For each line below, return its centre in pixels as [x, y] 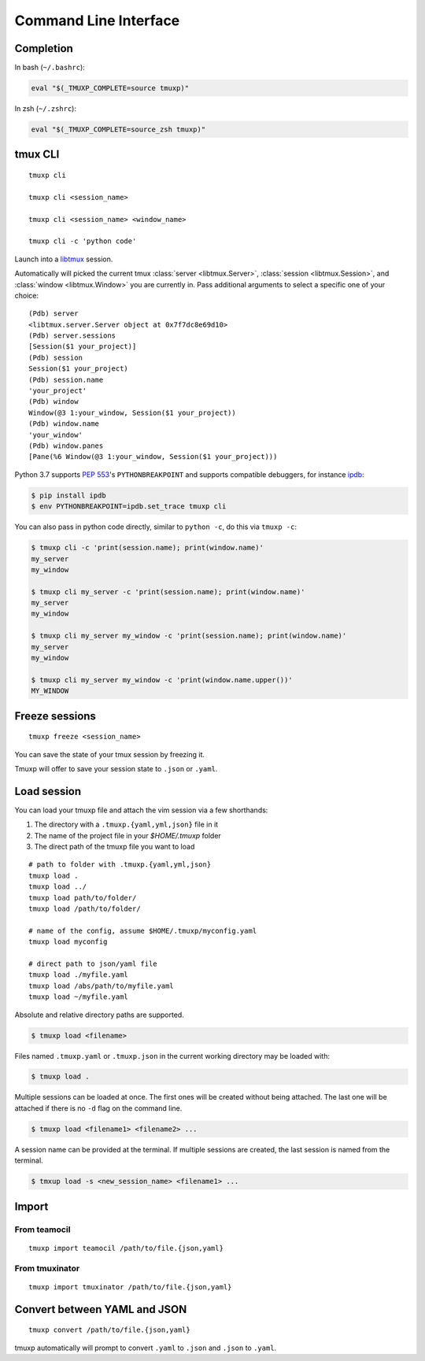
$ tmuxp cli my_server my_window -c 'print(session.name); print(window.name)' [189, 636]
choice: [27, 295]
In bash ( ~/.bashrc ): [50, 68]
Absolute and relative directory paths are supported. [99, 1015]
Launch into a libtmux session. [64, 259]
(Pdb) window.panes [66, 446]
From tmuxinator [47, 1268]
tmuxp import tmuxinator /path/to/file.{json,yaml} [130, 1287]
